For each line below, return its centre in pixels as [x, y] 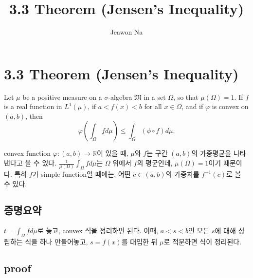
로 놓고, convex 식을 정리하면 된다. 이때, [98, 230]
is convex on [230, 106]
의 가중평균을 [211, 153]
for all [153, 106]
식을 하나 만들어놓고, [56, 241]
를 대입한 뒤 [139, 241]
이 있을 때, [112, 153]
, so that [186, 97]
